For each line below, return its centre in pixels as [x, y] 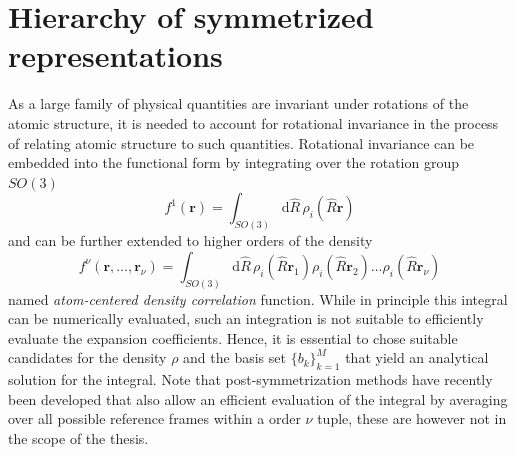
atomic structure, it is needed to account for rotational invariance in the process [253, 122]
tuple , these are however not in [412, 418]
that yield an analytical [417, 357]
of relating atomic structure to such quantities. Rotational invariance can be [241, 142]
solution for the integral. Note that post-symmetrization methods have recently [250, 379]
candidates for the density [87, 357]
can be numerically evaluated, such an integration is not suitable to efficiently [246, 318]
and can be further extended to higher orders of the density [190, 240]
